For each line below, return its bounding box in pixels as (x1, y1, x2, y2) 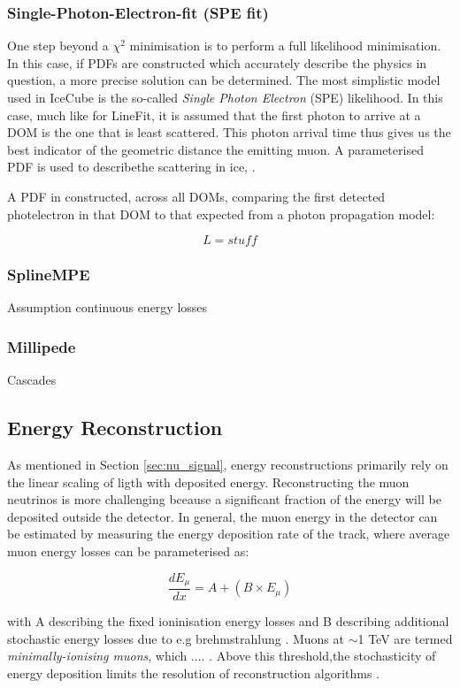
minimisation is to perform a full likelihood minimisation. (129, 36, 441, 55)
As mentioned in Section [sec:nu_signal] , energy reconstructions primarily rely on (7, 455, 448, 473)
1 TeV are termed (357, 629, 453, 647)
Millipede (7, 335, 76, 357)
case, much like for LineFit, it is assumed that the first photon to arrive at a (7, 105, 421, 124)
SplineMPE (7, 264, 90, 286)
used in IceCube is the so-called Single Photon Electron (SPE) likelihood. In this (7, 88, 443, 106)
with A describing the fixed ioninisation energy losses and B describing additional (7, 612, 449, 631)
